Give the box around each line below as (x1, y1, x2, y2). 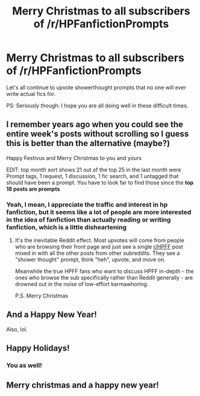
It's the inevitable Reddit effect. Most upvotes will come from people (14, 237, 185, 244)
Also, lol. (6, 325, 28, 333)
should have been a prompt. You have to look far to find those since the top (6, 179, 194, 186)
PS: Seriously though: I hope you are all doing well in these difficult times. (6, 101, 189, 109)
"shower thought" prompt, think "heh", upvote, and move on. (14, 256, 166, 263)
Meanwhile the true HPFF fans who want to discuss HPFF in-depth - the (14, 267, 194, 275)
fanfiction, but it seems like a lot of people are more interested (6, 208, 192, 216)
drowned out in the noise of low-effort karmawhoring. (14, 281, 149, 288)
